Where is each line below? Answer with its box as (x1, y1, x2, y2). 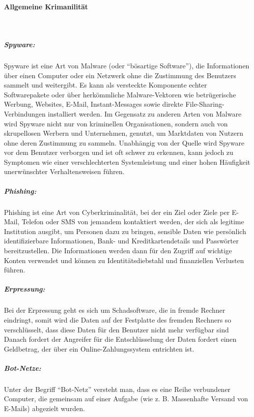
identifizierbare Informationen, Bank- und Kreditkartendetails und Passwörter (4, 236, 239, 246)
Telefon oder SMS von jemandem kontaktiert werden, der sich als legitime (22, 216, 244, 227)
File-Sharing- (185, 99, 225, 109)
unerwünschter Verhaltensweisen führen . (4, 166, 125, 177)
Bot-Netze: (4, 362, 41, 373)
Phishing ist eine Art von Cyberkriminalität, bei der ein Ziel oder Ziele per (4, 207, 230, 217)
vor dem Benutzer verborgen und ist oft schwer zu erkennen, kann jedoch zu (4, 147, 233, 157)
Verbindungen (4, 108, 46, 119)
